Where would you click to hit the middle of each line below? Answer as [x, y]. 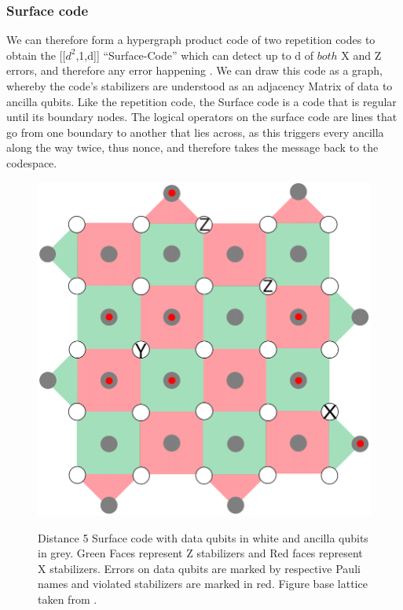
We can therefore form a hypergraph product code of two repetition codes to [191, 40]
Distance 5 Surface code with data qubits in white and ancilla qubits [203, 537]
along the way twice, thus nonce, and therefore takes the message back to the [192, 147]
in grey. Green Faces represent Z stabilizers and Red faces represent [200, 553]
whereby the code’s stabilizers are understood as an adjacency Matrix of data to [200, 86]
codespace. [32, 162]
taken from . [68, 599]
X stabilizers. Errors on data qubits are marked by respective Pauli [199, 568]
